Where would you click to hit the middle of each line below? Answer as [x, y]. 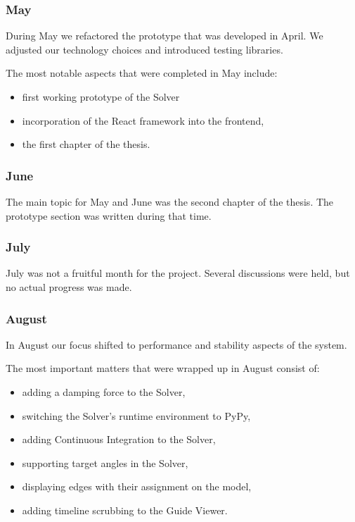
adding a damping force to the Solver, [104, 392]
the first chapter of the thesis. [86, 144]
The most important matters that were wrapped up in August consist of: [163, 368]
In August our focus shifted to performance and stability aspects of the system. [176, 344]
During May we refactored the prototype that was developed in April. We [164, 36]
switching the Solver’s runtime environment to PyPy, [136, 415]
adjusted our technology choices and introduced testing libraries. [144, 49]
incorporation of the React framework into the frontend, [143, 120]
